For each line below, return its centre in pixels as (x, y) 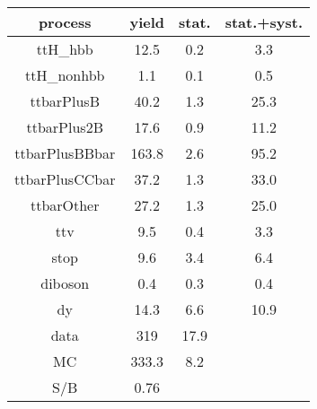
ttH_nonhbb (65, 75)
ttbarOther (65, 205)
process (65, 22)
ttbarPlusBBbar (65, 153)
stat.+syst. (264, 22)
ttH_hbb (65, 49)
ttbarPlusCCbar (65, 179)
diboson (65, 283)
